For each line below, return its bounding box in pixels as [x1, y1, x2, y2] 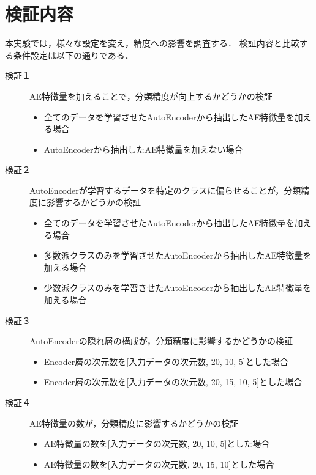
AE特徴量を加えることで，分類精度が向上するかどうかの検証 [29, 89, 273, 102]
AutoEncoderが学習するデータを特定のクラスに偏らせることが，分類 [29, 183, 301, 196]
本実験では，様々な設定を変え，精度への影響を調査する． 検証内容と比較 [5, 37, 299, 50]
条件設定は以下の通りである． [13, 48, 134, 61]
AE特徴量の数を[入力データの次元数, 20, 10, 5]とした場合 [43, 437, 270, 450]
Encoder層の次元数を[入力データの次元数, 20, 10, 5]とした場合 [43, 355, 288, 367]
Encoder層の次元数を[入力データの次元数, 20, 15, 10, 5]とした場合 [43, 375, 303, 388]
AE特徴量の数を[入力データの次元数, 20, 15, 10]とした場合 [43, 457, 274, 470]
